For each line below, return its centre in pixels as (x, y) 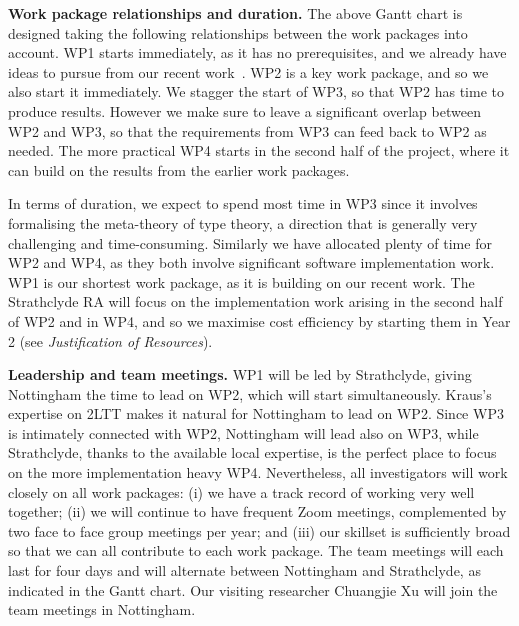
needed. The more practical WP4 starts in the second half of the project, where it (259, 150)
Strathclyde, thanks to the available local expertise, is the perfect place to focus (252, 452)
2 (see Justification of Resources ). (110, 340)
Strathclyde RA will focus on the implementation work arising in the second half (255, 301)
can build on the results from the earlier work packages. (179, 169)
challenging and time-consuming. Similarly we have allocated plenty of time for (250, 242)
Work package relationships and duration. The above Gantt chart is (235, 13)
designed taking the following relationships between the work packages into (238, 32)
